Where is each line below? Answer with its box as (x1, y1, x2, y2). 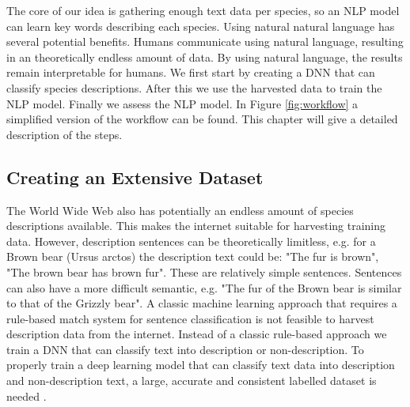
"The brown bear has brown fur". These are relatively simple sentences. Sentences (6, 263, 402, 280)
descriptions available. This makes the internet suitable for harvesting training (6, 217, 386, 234)
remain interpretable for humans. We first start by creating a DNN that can (6, 64, 375, 81)
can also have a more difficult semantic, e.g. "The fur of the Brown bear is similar (6, 279, 402, 296)
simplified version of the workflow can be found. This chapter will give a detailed (6, 111, 398, 127)
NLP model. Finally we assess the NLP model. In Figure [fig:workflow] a (6, 95, 359, 111)
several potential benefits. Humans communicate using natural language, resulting (6, 33, 404, 50)
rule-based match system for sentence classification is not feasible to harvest (6, 310, 374, 326)
